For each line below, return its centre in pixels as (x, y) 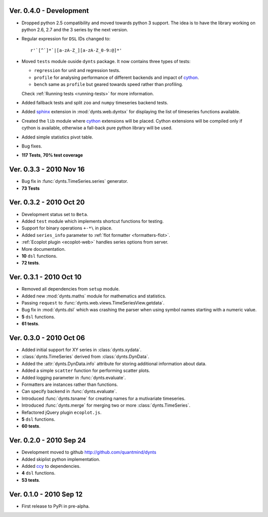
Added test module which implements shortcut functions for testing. (93, 221)
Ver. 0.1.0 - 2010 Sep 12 (46, 494)
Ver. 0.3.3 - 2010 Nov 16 (47, 170)
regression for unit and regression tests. (77, 71)
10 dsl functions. (39, 256)
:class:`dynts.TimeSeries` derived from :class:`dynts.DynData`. (85, 357)
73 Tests (31, 188)
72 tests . (31, 263)
